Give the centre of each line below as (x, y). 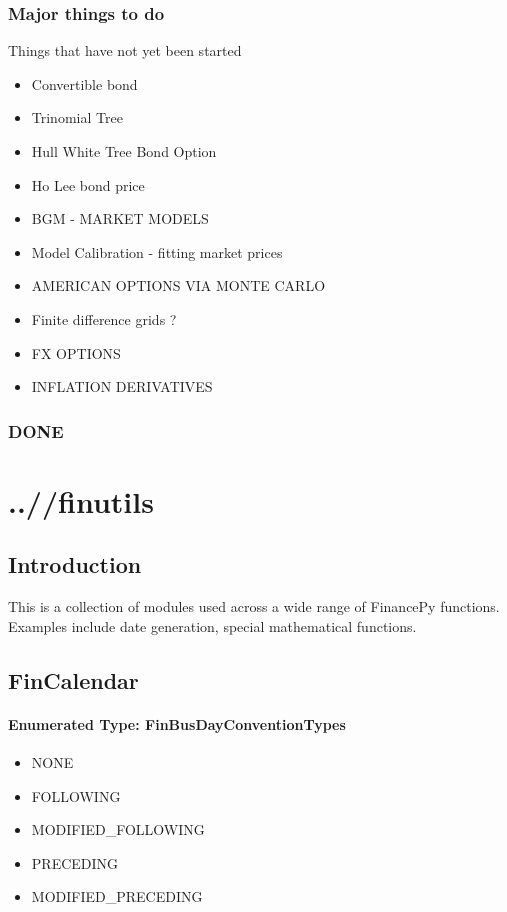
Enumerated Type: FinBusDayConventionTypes (177, 723)
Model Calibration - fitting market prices (157, 251)
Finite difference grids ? (104, 318)
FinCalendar (73, 679)
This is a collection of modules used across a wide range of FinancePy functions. (254, 606)
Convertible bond (84, 83)
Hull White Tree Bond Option (124, 151)
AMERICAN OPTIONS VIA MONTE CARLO (178, 285)
